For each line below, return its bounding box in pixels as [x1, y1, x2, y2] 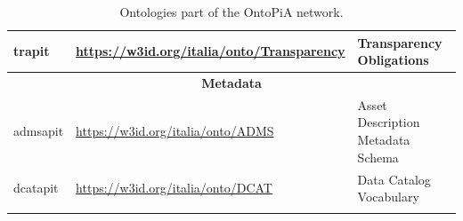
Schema [357, 147, 399, 166]
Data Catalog [357, 170, 431, 188]
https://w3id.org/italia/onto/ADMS [76, 122, 274, 140]
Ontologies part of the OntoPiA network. [119, 3, 344, 20]
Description [357, 113, 420, 131]
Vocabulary [357, 187, 419, 206]
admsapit [13, 122, 64, 140]
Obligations [357, 51, 429, 69]
